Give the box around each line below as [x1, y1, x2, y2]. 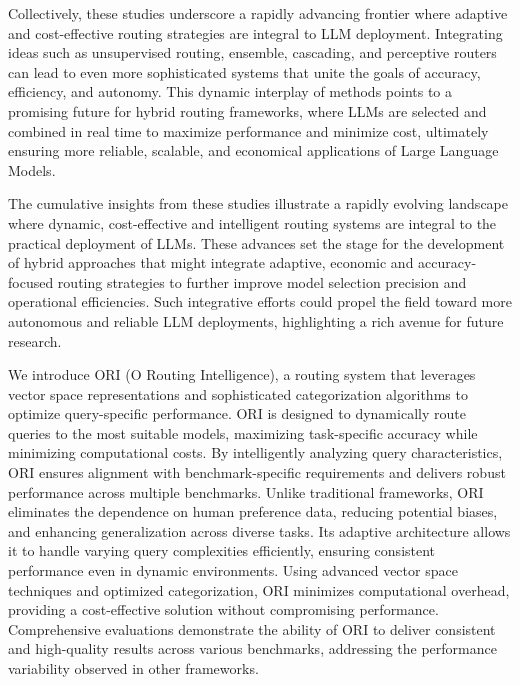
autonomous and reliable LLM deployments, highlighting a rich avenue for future [8, 310, 504, 331]
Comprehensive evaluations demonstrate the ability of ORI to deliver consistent [8, 618, 496, 639]
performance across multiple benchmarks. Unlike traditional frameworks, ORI [8, 481, 484, 502]
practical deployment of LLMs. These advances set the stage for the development [8, 232, 505, 253]
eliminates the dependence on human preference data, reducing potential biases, [8, 501, 498, 522]
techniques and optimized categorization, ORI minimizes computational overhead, [8, 579, 510, 600]
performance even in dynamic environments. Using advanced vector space [8, 560, 458, 581]
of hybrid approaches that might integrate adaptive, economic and [8, 252, 414, 273]
